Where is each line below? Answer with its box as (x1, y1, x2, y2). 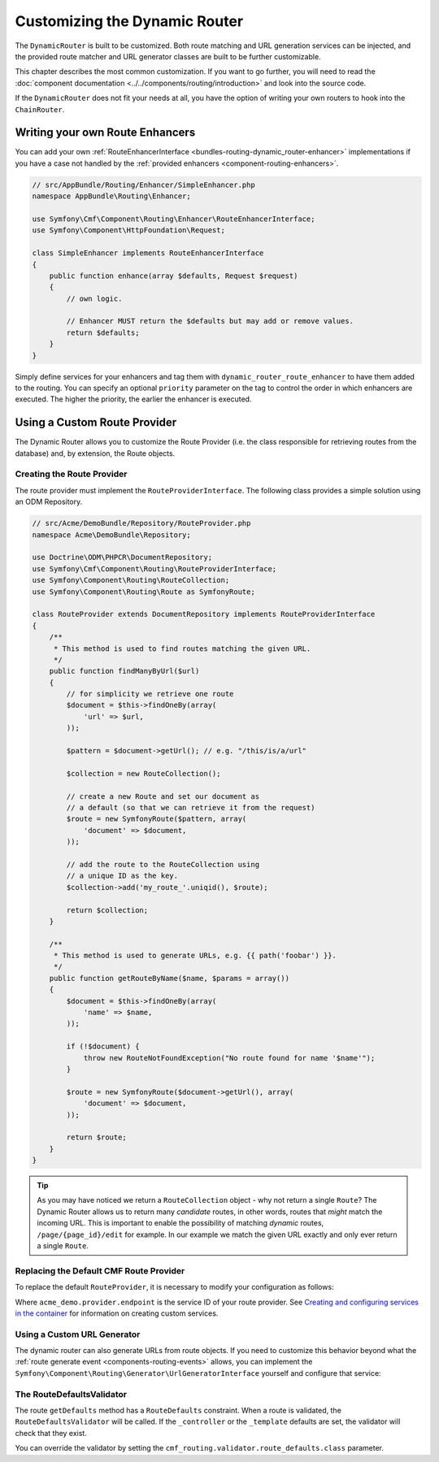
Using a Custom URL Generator (15, 1329, 141, 1340)
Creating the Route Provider (15, 468, 128, 479)
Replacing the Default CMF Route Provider (15, 1265, 185, 1276)
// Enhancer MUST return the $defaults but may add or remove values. (66, 317, 354, 326)
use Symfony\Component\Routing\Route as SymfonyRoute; (32, 587, 255, 597)
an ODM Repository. (15, 497, 83, 507)
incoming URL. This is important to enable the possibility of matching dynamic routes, (37, 1218, 324, 1228)
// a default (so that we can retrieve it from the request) (66, 803, 315, 812)
